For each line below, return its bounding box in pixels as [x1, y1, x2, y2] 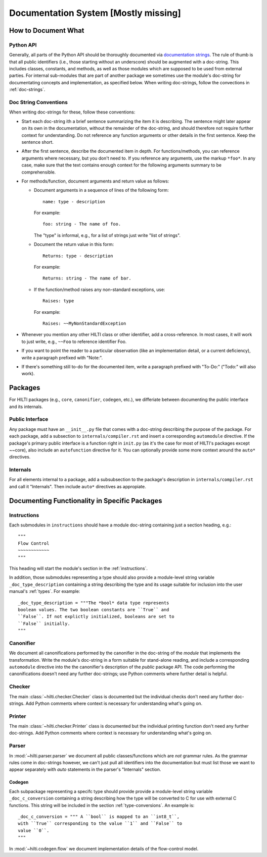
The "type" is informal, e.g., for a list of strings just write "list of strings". [34, 232, 180, 238]
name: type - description [43, 199, 106, 204]
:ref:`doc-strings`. [9, 87, 45, 93]
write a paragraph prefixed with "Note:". [21, 354, 103, 360]
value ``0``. [18, 828, 49, 833]
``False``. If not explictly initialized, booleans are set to [18, 614, 175, 620]
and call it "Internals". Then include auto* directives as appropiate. [9, 483, 146, 489]
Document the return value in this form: [34, 241, 114, 247]
